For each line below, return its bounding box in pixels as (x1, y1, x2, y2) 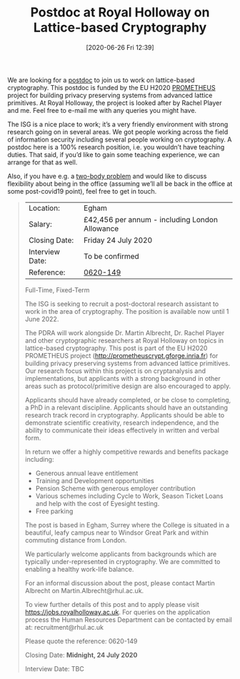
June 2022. (24, 314, 59, 323)
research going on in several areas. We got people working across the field (7, 127, 229, 136)
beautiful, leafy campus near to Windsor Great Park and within (24, 528, 209, 537)
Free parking (35, 507, 74, 515)
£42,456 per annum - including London (83, 214, 218, 224)
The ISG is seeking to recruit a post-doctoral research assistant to (24, 299, 219, 308)
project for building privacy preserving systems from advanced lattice (7, 91, 213, 99)
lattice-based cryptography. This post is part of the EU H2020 (24, 344, 208, 352)
